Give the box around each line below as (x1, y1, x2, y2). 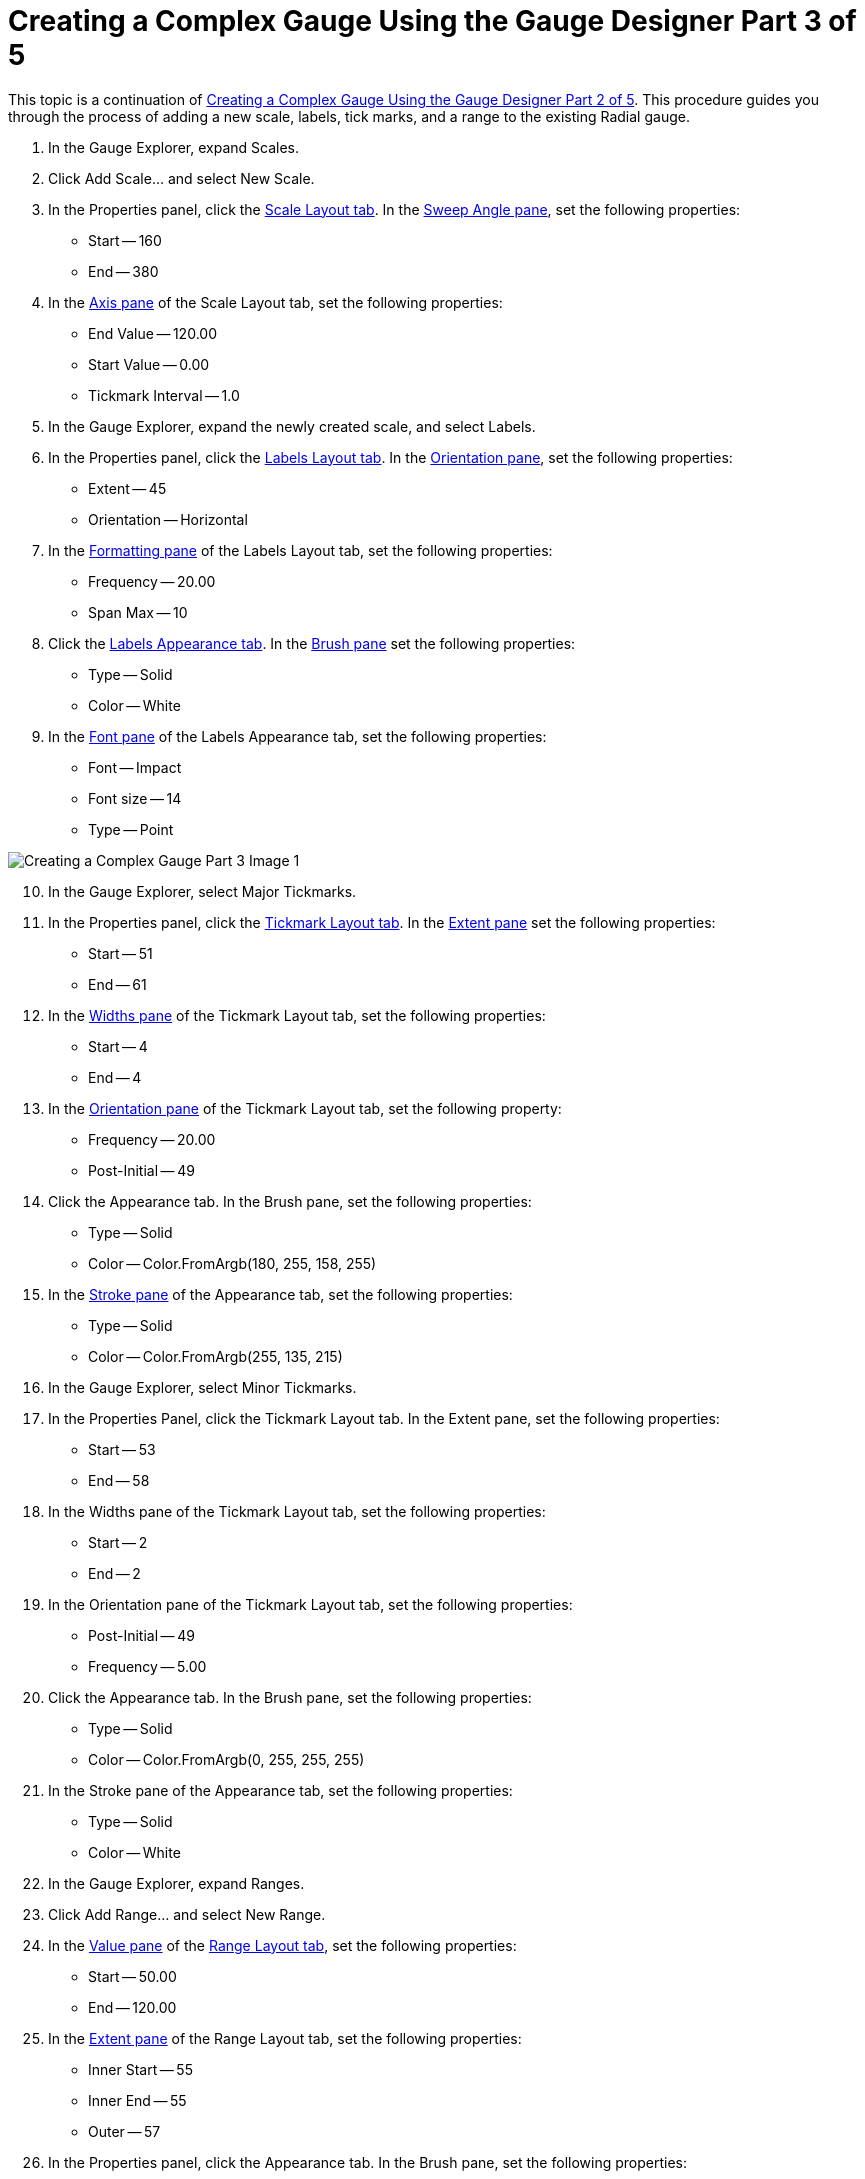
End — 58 (88, 1471, 150, 1489)
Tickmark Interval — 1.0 (88, 386, 240, 404)
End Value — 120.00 (88, 324, 217, 342)
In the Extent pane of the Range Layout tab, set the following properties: (48, 2029, 522, 2047)
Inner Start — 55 (88, 2060, 193, 2078)
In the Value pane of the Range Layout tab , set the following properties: (48, 1936, 517, 1954)
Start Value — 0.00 (88, 355, 210, 373)
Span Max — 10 (88, 603, 188, 621)
